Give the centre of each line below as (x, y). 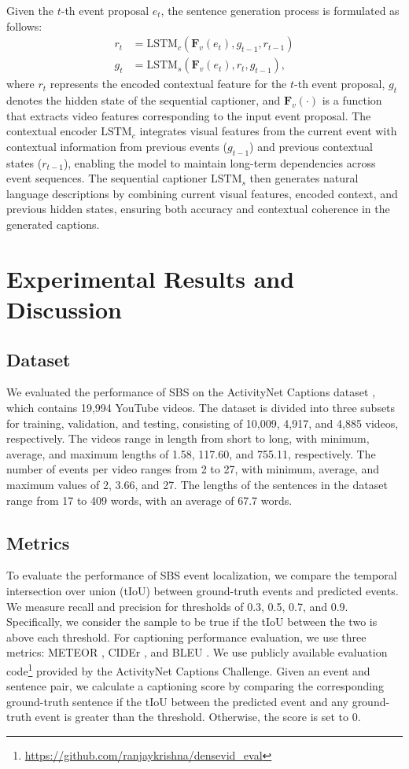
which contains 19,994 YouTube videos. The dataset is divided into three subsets (201, 407)
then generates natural (304, 178)
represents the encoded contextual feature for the (168, 84)
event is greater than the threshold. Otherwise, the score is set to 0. (198, 717)
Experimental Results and (151, 278)
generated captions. (53, 224)
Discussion (64, 309)
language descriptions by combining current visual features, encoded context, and (202, 193)
